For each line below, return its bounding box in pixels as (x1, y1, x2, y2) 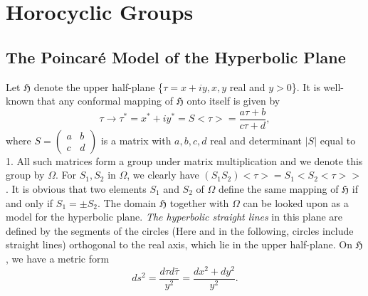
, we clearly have (127, 167, 199, 182)
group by (6, 167, 45, 182)
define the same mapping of (218, 181, 339, 196)
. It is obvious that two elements (6, 181, 147, 196)
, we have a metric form (6, 250, 110, 265)
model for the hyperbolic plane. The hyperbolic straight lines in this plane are (6, 209, 343, 224)
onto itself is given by (186, 93, 280, 108)
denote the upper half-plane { (33, 79, 164, 94)
